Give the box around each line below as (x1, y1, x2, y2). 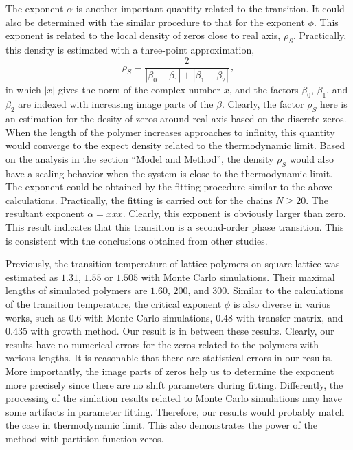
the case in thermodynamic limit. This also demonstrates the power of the (5, 418, 317, 432)
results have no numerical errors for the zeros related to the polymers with (5, 337, 319, 351)
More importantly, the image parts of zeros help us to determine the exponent (5, 363, 334, 378)
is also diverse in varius (233, 297, 331, 311)
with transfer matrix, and (236, 310, 343, 324)
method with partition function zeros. (5, 431, 164, 445)
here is (319, 97, 348, 111)
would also (289, 151, 334, 166)
